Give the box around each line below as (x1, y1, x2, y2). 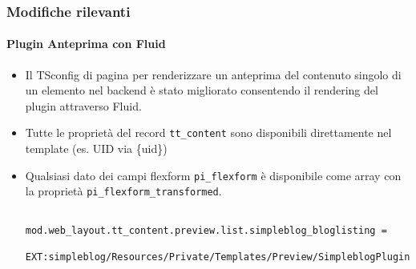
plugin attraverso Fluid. (25, 97, 142, 114)
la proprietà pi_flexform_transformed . (25, 183, 222, 199)
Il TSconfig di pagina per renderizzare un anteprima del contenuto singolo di (25, 66, 402, 82)
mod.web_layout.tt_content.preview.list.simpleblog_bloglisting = (25, 224, 387, 236)
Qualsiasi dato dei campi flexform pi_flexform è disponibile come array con (25, 167, 402, 183)
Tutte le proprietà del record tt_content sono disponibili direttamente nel (25, 124, 392, 141)
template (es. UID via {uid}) (25, 140, 168, 157)
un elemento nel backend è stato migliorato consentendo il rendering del (25, 82, 378, 98)
